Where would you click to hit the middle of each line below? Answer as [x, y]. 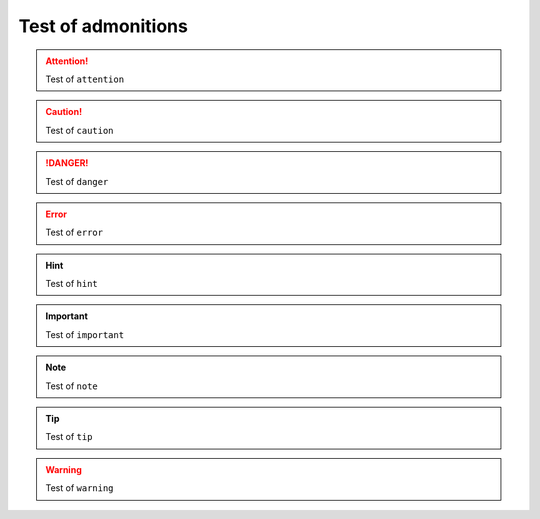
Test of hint [72, 284]
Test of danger [77, 181]
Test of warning [79, 488]
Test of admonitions [103, 26]
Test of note [72, 386]
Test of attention [85, 79]
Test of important [85, 334]
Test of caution [79, 130]
